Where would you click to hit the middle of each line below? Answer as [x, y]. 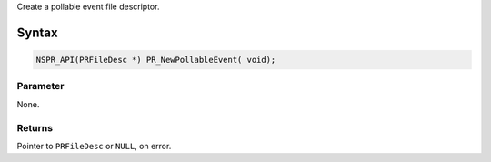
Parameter [40, 86]
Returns [35, 127]
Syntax [37, 32]
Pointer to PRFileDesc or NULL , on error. [94, 146]
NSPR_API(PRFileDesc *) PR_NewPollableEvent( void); [156, 60]
